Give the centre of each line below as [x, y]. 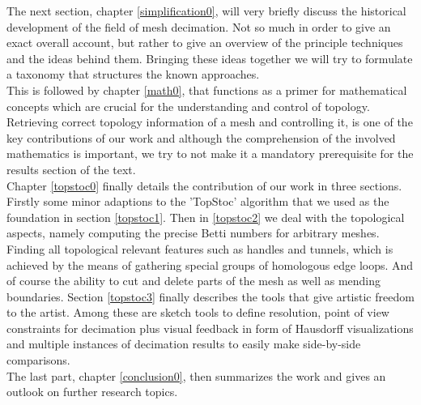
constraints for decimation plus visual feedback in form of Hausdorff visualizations [210, 328]
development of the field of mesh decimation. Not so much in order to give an [199, 26]
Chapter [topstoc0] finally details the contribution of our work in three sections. [204, 185]
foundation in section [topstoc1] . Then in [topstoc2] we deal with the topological [206, 217]
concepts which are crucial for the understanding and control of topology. [188, 106]
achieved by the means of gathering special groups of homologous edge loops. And [210, 264]
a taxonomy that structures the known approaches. [133, 74]
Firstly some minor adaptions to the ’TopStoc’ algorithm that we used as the [198, 201]
